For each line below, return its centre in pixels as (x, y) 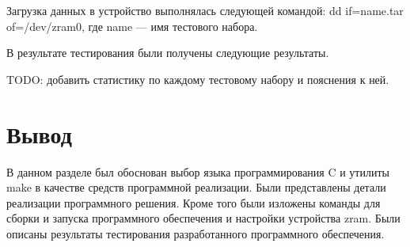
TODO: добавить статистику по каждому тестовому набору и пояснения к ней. (198, 79)
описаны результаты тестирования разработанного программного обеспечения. (196, 233)
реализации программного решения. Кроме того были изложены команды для (194, 202)
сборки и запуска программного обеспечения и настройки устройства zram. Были (203, 218)
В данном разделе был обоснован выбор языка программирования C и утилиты (198, 171)
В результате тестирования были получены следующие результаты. (168, 53)
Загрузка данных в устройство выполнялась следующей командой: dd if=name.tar (205, 10)
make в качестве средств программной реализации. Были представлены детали (196, 187)
